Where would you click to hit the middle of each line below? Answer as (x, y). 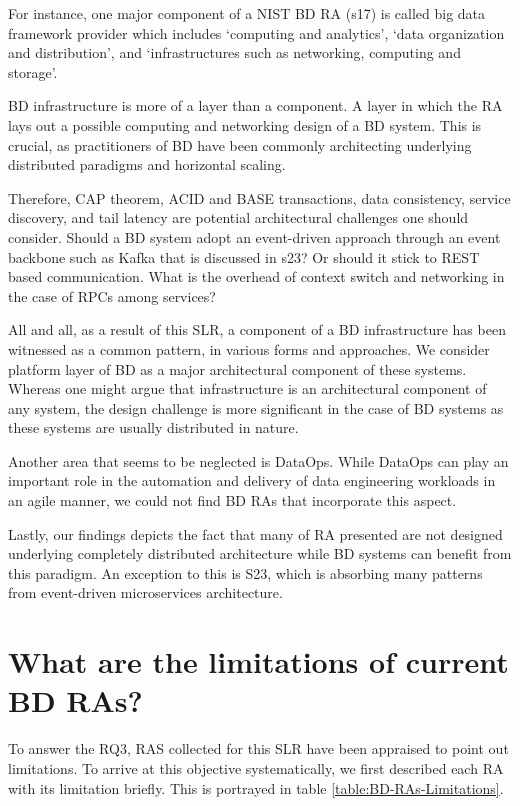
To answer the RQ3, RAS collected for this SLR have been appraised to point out (258, 748)
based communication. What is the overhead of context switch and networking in (256, 276)
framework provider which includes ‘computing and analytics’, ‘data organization (256, 32)
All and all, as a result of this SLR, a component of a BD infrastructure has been (257, 329)
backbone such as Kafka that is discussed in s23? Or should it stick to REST (244, 256)
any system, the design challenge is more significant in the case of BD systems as (256, 407)
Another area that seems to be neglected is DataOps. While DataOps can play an (258, 460)
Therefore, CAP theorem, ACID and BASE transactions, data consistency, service (259, 197)
